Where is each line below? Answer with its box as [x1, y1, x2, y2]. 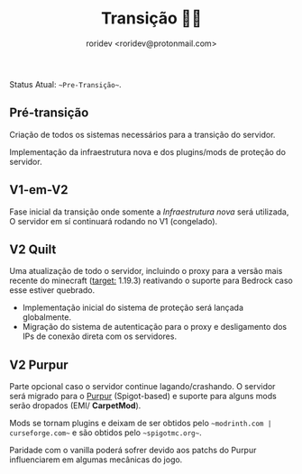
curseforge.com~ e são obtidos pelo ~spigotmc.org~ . [9, 427, 202, 438]
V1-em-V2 [9, 182, 69, 197]
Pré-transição [9, 105, 89, 121]
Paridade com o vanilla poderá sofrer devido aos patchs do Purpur [9, 445, 257, 456]
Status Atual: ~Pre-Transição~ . [9, 78, 122, 89]
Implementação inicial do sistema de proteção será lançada [22, 302, 244, 314]
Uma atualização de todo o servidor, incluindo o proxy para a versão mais [9, 266, 283, 277]
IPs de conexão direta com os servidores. [22, 331, 178, 342]
